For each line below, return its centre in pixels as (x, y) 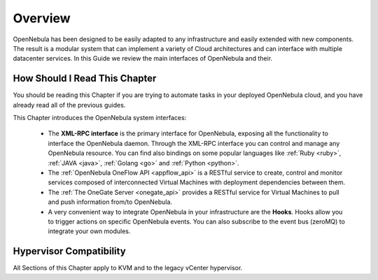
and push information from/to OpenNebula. (110, 202)
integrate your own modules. (89, 231)
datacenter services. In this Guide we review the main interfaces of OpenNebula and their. (143, 59)
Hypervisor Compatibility (69, 251)
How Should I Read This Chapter (85, 79)
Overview (42, 18)
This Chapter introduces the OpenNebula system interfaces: (100, 118)
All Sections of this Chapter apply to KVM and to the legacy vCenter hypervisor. (128, 268)
